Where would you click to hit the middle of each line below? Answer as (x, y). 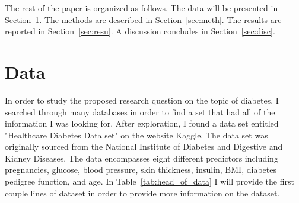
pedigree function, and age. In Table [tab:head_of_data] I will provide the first (149, 181)
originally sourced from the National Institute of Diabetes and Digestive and (144, 146)
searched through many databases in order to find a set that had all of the (140, 112)
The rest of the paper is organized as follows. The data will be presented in (141, 8)
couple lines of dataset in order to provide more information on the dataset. (142, 193)
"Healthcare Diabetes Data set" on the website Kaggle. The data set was (136, 135)
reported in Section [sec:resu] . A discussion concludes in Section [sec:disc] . (140, 31)
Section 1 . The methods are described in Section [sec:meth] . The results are (143, 19)
